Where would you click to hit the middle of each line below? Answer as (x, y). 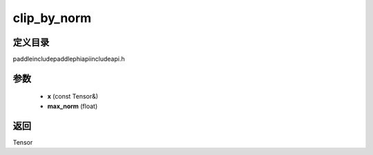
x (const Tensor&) (73, 96)
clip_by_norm (52, 18)
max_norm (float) (73, 106)
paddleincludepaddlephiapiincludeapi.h (69, 59)
